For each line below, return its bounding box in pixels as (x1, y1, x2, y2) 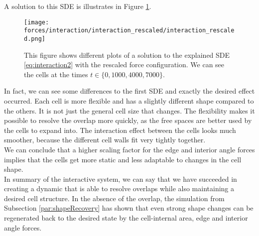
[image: (24, 18, 49, 26)
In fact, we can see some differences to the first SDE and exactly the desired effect (4, 86, 255, 96)
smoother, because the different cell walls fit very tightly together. (4, 134, 206, 145)
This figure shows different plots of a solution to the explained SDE (24, 49, 230, 60)
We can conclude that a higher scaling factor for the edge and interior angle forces (4, 144, 255, 154)
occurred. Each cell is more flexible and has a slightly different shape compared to (4, 95, 254, 106)
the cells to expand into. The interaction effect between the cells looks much (4, 124, 236, 135)
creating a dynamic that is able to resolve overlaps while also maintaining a (4, 183, 235, 194)
